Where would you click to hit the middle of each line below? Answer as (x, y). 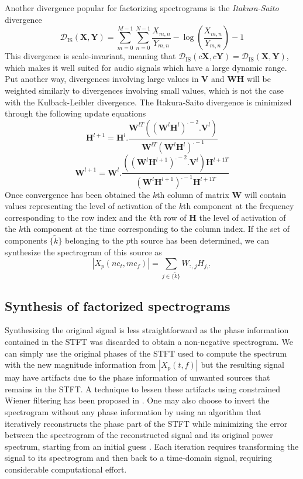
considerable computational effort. (66, 469)
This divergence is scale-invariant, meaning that (90, 56)
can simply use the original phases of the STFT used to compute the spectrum (146, 353)
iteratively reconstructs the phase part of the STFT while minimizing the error (146, 423)
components (26, 240)
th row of (170, 217)
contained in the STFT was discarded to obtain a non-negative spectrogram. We (149, 341)
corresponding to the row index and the (76, 217)
